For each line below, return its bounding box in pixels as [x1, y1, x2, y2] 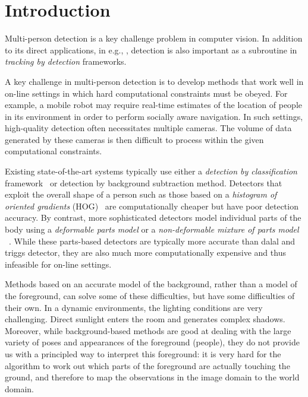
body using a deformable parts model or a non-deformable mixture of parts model [5, 223, 299, 236]
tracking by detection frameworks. [5, 55, 127, 68]
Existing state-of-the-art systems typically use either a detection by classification [5, 165, 297, 177]
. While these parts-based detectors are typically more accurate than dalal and [9, 234, 296, 247]
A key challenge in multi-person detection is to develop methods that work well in [5, 75, 304, 87]
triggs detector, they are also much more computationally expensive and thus [5, 246, 286, 259]
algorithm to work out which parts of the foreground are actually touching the [5, 359, 290, 371]
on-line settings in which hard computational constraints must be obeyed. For [5, 87, 288, 99]
